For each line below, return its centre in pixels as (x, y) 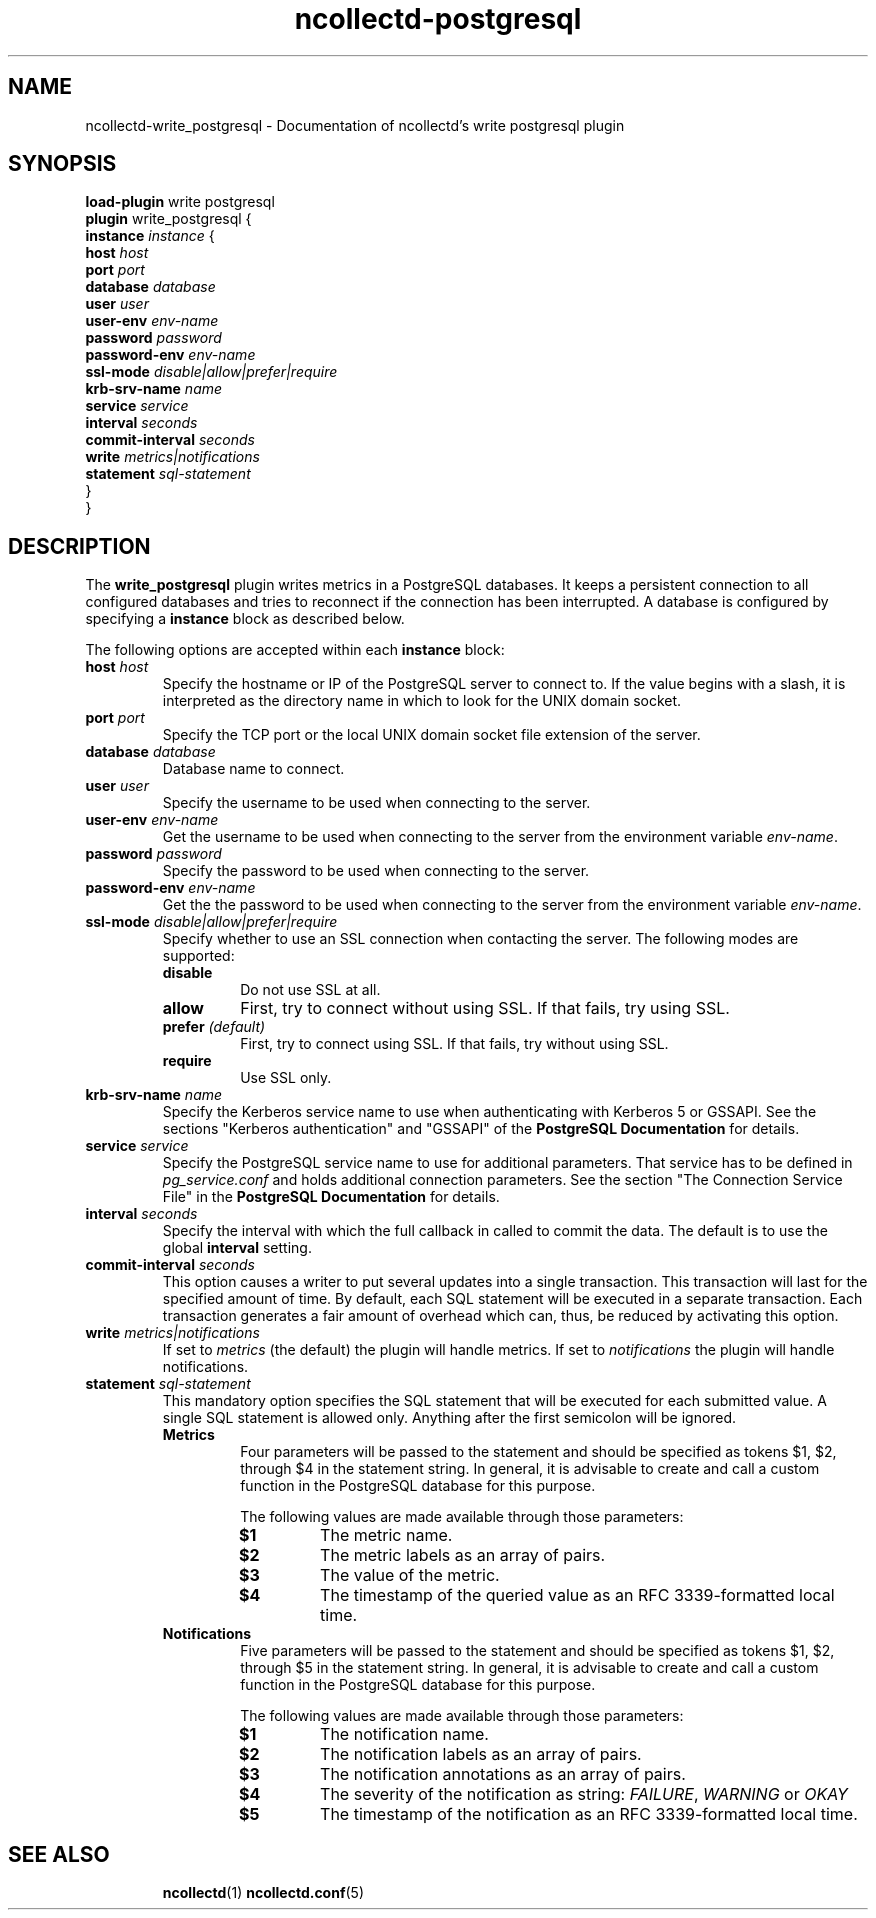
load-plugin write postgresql (180, 202)
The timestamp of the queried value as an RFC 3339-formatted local (577, 1595)
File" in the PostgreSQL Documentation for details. (331, 1197)
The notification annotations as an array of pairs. (503, 1774)
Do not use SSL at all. (310, 990)
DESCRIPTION (79, 546)
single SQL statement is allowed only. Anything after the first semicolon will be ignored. (449, 1418)
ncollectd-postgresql (438, 19)
